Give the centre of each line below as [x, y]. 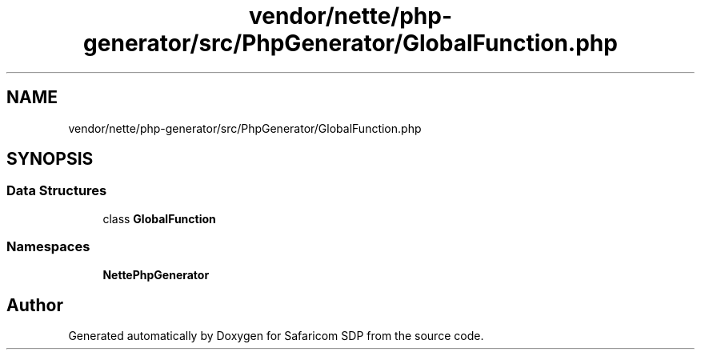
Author [35, 305]
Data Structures [57, 191]
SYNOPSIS [50, 159]
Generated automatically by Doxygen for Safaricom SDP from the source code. [276, 336]
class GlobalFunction [159, 218]
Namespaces [48, 247]
